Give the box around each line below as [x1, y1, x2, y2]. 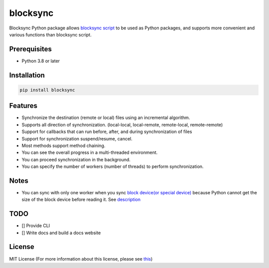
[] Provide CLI [21, 223, 50, 229]
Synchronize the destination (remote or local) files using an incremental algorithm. [21, 115, 190, 121]
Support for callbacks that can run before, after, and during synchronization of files [21, 129, 192, 134]
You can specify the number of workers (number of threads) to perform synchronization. [21, 163, 204, 169]
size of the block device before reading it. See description [21, 197, 140, 203]
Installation [9, 71, 45, 79]
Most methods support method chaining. [21, 142, 106, 148]
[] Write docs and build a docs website [21, 230, 101, 236]
